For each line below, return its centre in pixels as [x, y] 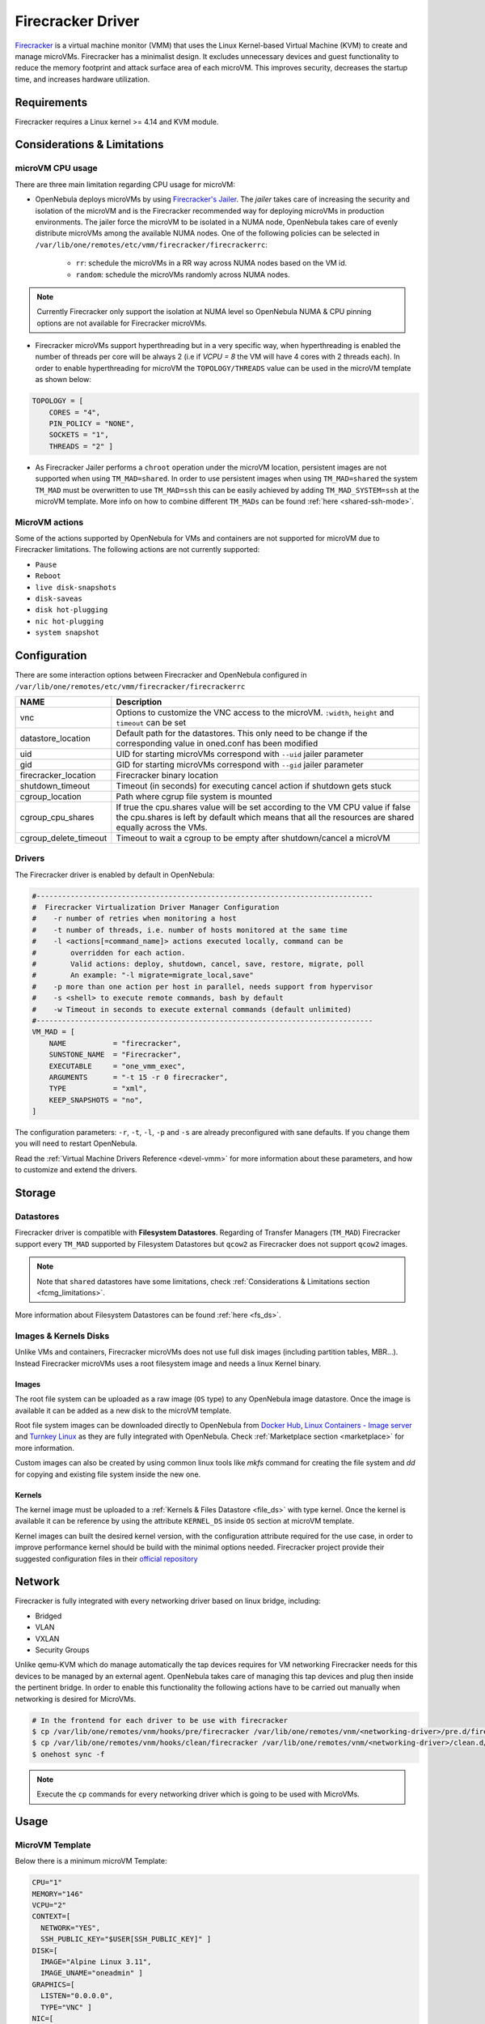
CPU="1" [47, 1883]
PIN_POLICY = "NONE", [92, 424]
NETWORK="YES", [71, 1928]
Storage [36, 1193]
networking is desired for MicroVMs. [76, 1699]
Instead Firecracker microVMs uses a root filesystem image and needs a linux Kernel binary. [168, 1363]
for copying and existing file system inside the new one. [108, 1474]
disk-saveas [59, 599]
